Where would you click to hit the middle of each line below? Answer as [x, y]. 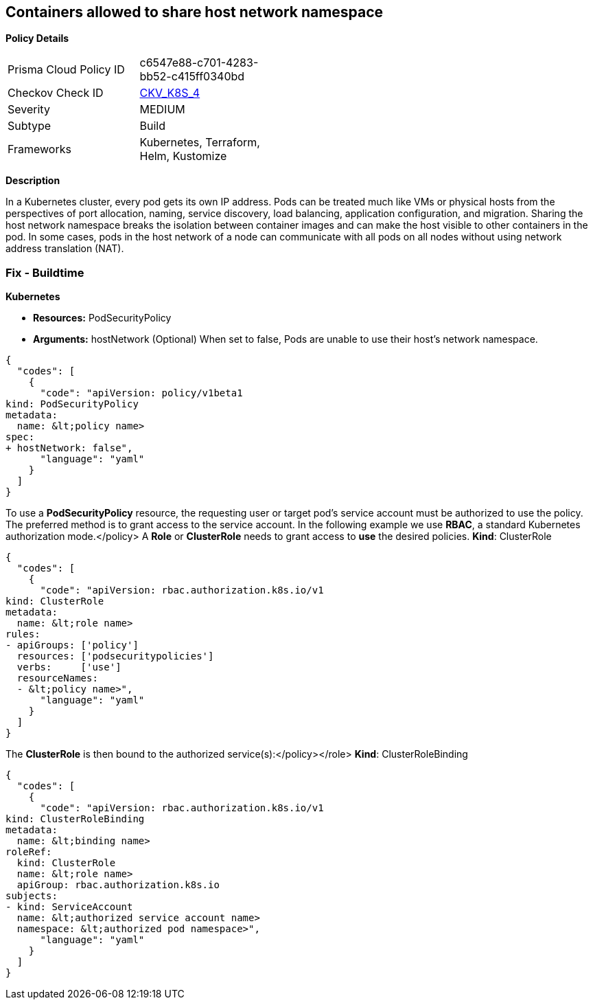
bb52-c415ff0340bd [192, 77]
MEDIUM [162, 110]
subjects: [32, 896]
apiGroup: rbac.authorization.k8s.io [118, 885]
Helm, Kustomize [183, 156]
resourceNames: [57, 678]
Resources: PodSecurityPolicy [102, 318]
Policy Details [37, 38]
